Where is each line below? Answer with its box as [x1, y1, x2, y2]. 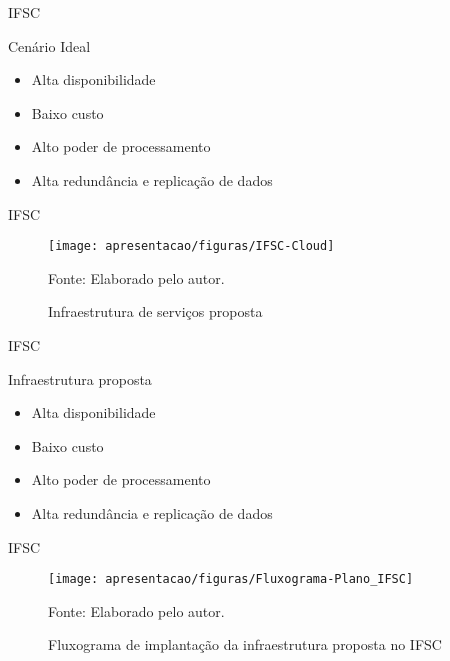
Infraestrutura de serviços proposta [48, 301, 263, 322]
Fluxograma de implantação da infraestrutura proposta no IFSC [48, 634, 442, 655]
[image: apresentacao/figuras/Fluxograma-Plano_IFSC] [48, 572, 414, 587]
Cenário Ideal [8, 35, 91, 56]
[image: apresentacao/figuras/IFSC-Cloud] [48, 239, 335, 254]
